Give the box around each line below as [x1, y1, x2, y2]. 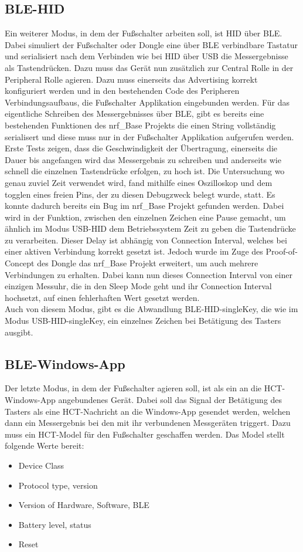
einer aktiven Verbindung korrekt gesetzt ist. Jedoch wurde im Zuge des [5, 245, 263, 258]
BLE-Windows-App [5, 354, 125, 372]
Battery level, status [18, 518, 91, 530]
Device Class [18, 459, 64, 471]
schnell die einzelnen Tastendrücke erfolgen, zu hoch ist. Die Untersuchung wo [5, 165, 285, 177]
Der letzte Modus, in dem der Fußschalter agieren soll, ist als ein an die [5, 382, 262, 394]
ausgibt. [5, 326, 33, 338]
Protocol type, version [18, 479, 98, 491]
